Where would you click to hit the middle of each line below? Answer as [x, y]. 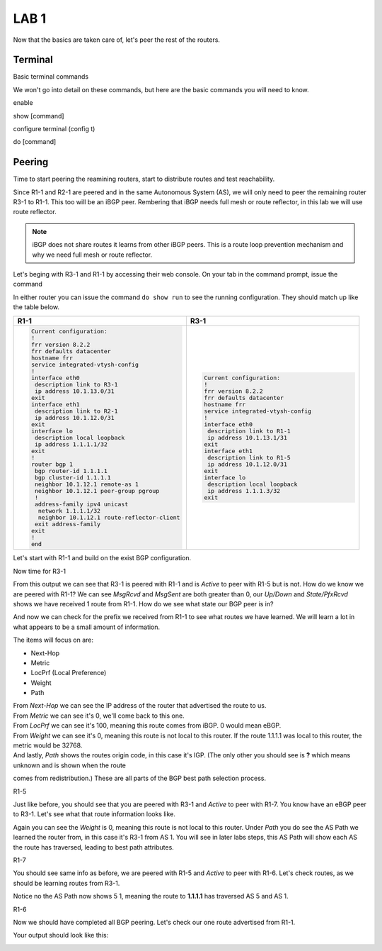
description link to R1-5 [249, 457]
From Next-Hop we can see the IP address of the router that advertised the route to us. [140, 706]
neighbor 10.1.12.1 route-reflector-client [109, 517]
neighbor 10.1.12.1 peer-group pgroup [97, 490]
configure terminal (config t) [54, 129]
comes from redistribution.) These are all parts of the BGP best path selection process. [140, 778]
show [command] [39, 116]
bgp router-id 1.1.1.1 [71, 471]
